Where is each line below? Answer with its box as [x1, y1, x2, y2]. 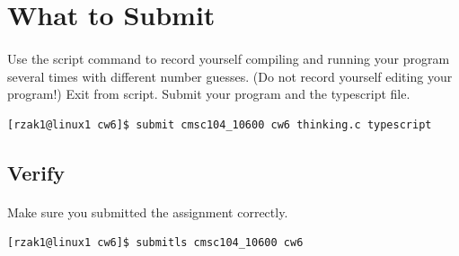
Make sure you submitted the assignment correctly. [7, 202, 288, 221]
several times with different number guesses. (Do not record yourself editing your [7, 66, 453, 85]
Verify [7, 158, 66, 186]
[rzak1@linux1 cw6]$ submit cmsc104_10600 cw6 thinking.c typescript [7, 118, 432, 131]
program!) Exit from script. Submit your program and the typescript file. [7, 84, 410, 103]
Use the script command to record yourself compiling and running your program [7, 49, 450, 67]
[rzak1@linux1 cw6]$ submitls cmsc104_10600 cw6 [7, 236, 304, 250]
